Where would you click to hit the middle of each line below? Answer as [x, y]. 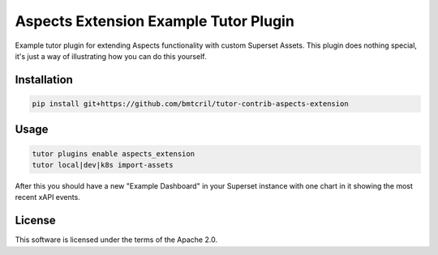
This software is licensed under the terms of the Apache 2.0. [116, 240]
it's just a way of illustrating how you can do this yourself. [111, 56]
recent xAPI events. [47, 198]
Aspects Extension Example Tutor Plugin [155, 21]
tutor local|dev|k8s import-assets [103, 165]
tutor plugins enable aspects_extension [113, 153]
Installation [44, 80]
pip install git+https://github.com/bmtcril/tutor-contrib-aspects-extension [190, 104]
